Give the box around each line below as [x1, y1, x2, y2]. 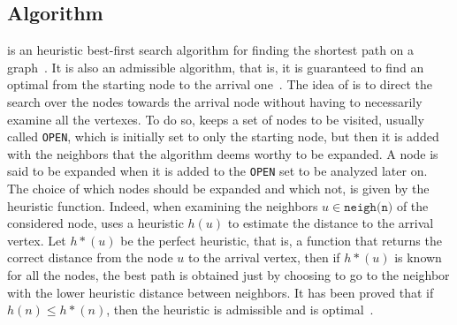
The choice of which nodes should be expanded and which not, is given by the [7, 179, 430, 198]
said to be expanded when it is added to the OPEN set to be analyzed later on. [7, 162, 428, 180]
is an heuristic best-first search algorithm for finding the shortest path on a [7, 41, 415, 59]
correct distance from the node [7, 248, 173, 267]
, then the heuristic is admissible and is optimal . [106, 300, 374, 319]
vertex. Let [7, 231, 66, 249]
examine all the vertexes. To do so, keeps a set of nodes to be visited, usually [7, 110, 424, 128]
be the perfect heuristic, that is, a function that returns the [120, 231, 442, 249]
